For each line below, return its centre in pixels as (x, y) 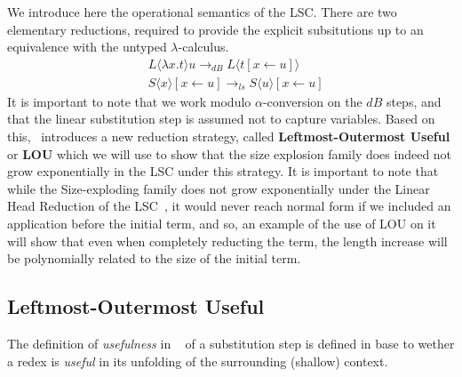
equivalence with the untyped (87, 47)
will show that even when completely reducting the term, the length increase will (227, 241)
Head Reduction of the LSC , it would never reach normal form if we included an (229, 206)
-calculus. (203, 47)
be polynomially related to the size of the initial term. (154, 258)
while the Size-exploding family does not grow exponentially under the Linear (219, 188)
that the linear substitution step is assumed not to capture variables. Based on (221, 119)
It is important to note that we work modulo (129, 101)
